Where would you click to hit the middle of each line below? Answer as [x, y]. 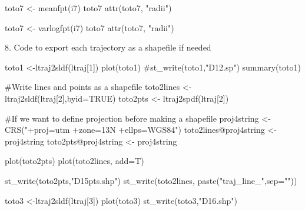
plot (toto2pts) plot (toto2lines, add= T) [74, 161]
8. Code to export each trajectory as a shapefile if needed [108, 47]
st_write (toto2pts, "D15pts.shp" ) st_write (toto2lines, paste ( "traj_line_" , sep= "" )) [151, 180]
